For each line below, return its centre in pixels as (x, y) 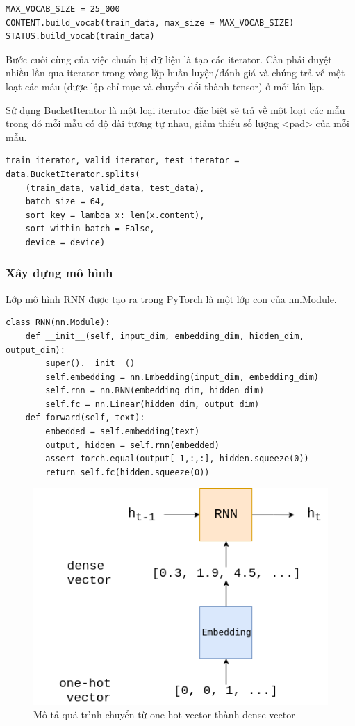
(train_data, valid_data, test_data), (115, 188)
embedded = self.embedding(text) (123, 432)
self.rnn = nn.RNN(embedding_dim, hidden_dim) (155, 391)
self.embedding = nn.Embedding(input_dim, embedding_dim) (182, 377)
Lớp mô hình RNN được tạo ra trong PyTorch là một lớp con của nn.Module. (171, 298)
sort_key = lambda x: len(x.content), (115, 215)
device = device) (65, 242)
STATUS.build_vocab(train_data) (80, 36)
